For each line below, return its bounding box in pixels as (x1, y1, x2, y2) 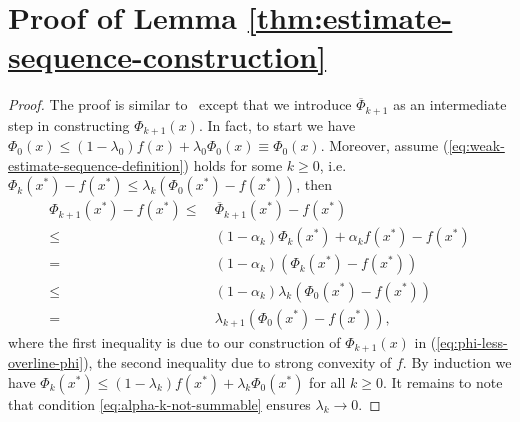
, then (296, 174, 332, 195)
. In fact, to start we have (198, 114, 356, 135)
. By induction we (402, 352, 512, 373)
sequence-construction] (8, 36, 327, 77)
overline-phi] (8, 352, 84, 373)
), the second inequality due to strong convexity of (83, 352, 392, 373)
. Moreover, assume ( (320, 135, 449, 156)
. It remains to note (382, 371, 503, 392)
